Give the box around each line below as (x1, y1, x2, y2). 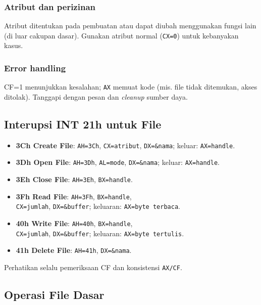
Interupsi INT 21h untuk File (4, 116, 162, 132)
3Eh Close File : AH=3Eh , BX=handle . (16, 174, 133, 185)
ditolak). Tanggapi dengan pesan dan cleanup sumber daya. (4, 91, 188, 102)
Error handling (4, 61, 66, 74)
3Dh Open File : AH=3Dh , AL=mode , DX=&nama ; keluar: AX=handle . (16, 157, 220, 167)
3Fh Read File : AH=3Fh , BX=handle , (16, 191, 132, 201)
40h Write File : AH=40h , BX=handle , (16, 218, 133, 229)
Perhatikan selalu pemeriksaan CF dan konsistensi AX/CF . (4, 262, 182, 272)
